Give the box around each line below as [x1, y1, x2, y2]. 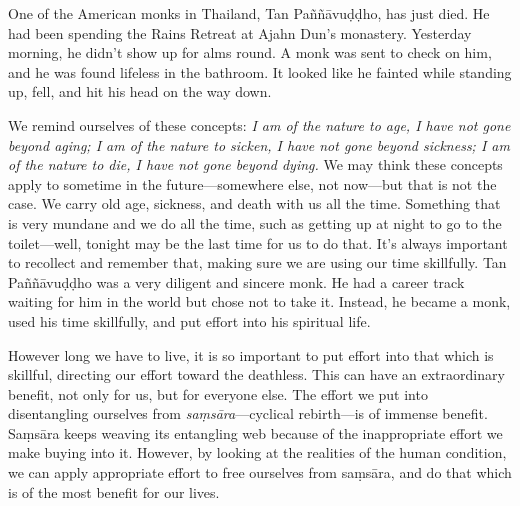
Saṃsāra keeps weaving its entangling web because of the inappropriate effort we [8, 422, 503, 443]
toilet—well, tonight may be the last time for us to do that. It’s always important [8, 232, 508, 253]
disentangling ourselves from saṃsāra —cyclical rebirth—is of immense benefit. [8, 403, 488, 424]
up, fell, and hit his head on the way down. [8, 81, 272, 102]
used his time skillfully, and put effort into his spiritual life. [8, 310, 371, 331]
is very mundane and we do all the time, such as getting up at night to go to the [8, 212, 502, 233]
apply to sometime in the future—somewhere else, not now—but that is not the [8, 173, 497, 194]
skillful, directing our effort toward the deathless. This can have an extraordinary [8, 364, 505, 385]
